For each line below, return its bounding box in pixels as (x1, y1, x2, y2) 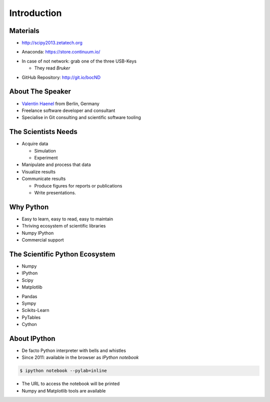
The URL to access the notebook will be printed (21, 380, 120, 387)
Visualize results (21, 168, 56, 174)
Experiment (34, 155, 58, 160)
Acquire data (21, 140, 48, 147)
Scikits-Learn (21, 307, 49, 313)
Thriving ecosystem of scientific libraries (21, 223, 106, 229)
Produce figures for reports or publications (34, 182, 122, 188)
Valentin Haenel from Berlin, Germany (21, 100, 99, 106)
